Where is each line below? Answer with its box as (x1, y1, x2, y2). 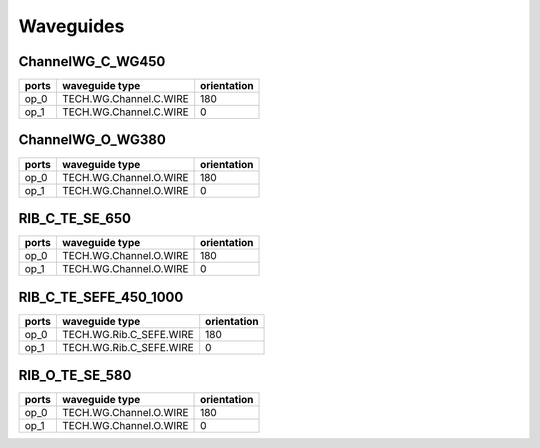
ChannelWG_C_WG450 (18, 53, 166, 70)
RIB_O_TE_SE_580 (18, 367, 132, 384)
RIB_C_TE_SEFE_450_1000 (18, 288, 184, 305)
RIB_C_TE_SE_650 (18, 210, 132, 227)
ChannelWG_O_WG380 (18, 131, 167, 149)
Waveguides (18, 15, 125, 37)
